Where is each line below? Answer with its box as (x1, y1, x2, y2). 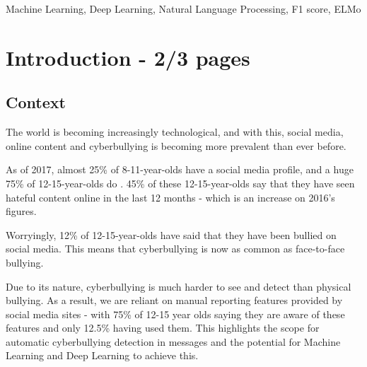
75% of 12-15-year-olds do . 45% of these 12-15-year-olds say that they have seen (6, 175, 355, 190)
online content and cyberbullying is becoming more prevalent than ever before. (6, 138, 346, 153)
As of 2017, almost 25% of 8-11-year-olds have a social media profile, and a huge (6, 162, 354, 177)
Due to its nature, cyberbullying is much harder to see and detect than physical (6, 279, 351, 293)
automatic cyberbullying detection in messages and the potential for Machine (6, 334, 341, 349)
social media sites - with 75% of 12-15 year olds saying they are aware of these (6, 306, 345, 321)
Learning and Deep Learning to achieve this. (6, 348, 199, 363)
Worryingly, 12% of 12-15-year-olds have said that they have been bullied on (6, 227, 337, 242)
